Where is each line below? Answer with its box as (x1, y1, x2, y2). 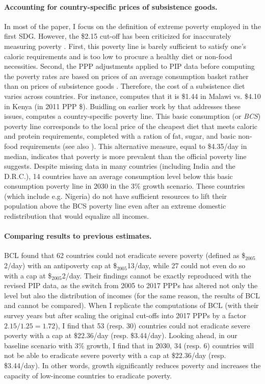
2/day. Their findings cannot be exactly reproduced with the (62, 270, 251, 280)
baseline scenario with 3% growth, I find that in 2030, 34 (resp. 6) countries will (4, 340, 254, 350)
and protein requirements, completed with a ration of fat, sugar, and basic (4, 131, 236, 141)
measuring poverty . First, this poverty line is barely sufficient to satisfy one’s (4, 40, 247, 51)
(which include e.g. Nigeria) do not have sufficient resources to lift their (4, 190, 227, 201)
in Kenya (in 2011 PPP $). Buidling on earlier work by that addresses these (4, 100, 241, 111)
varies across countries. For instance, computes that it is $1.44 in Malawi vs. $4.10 (4, 90, 261, 101)
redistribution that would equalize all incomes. (4, 211, 149, 221)
